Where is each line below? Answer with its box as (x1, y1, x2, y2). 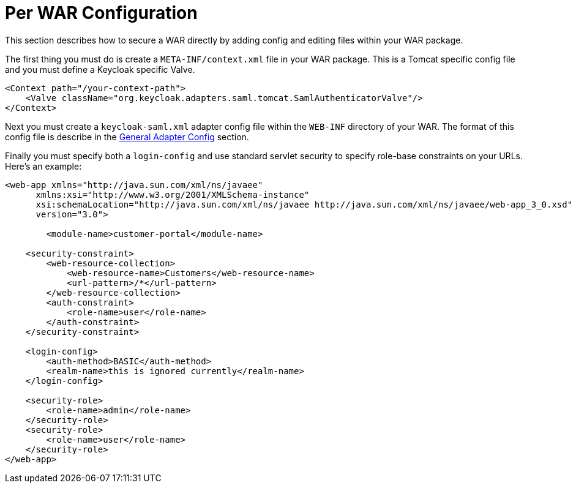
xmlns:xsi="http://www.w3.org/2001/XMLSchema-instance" (36, 189, 310, 200)
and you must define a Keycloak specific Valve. (5, 64, 195, 75)
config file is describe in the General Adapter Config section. (5, 131, 249, 142)
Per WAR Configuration (5, 2, 198, 23)
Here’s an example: (5, 160, 82, 171)
